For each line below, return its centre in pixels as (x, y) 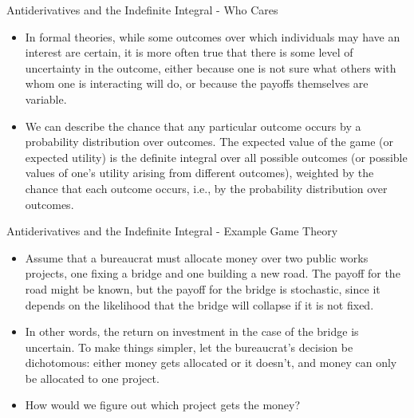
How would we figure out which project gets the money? (163, 405)
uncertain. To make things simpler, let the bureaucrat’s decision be (189, 347)
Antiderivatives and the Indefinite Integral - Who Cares (142, 10)
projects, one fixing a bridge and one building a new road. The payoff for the (213, 273)
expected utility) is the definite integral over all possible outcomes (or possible (216, 157)
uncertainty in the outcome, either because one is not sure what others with (211, 67)
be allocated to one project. (92, 378)
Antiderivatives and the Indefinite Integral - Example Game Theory (172, 231)
